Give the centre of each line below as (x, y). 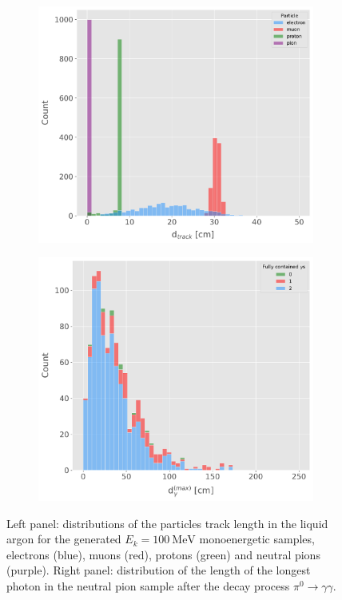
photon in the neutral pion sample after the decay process (148, 585)
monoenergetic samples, (257, 539)
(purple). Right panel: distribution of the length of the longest (159, 570)
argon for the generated (64, 539)
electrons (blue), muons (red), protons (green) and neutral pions (163, 554)
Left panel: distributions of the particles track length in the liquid (167, 523)
